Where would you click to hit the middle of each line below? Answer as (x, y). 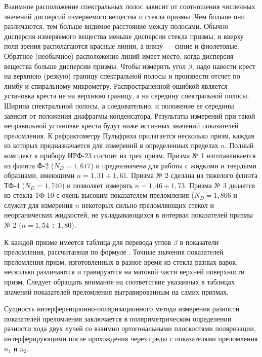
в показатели (199, 242)
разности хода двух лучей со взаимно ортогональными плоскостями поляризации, (130, 328)
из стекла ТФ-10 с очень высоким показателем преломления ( (99, 195)
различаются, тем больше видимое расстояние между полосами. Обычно (116, 26)
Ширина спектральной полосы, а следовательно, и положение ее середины (119, 105)
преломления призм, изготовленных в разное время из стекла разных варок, (121, 261)
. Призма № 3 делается (220, 185)
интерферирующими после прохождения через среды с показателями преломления (131, 338)
